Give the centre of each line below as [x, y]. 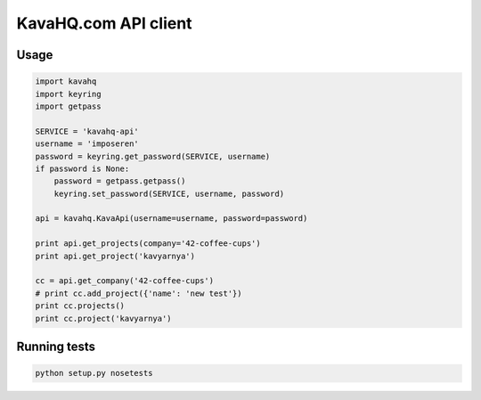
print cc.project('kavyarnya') [104, 318]
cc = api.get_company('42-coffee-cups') [124, 281]
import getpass [68, 106]
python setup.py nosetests [94, 373]
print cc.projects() [80, 306]
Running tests [56, 346]
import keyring [68, 94]
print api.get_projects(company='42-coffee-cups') [148, 244]
